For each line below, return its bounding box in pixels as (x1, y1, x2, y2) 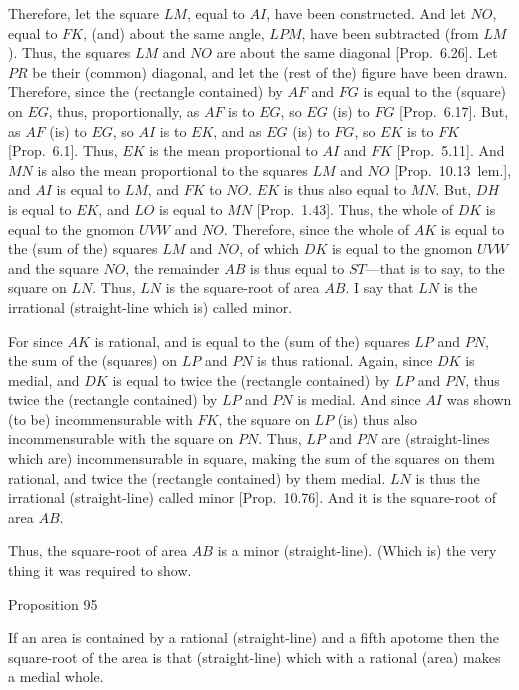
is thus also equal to (283, 179, 407, 200)
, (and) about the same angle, (82, 22, 265, 43)
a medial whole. (8, 666, 104, 687)
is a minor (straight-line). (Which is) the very (217, 540, 497, 561)
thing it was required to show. (8, 560, 192, 581)
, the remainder (125, 257, 220, 278)
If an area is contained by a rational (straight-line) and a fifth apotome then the (8, 627, 500, 648)
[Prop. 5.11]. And (396, 140, 505, 161)
